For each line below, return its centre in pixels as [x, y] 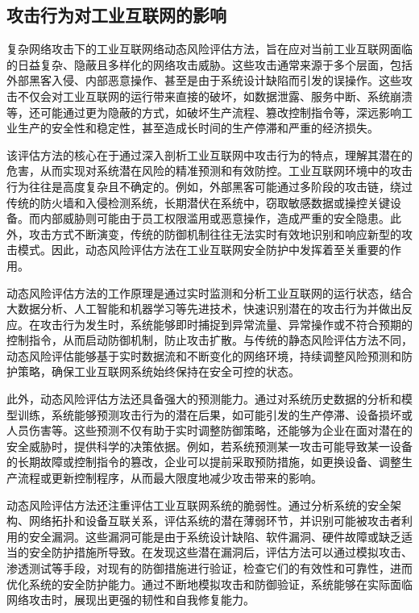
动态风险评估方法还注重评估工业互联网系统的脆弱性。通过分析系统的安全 [198, 505]
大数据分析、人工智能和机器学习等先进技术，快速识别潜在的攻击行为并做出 [204, 309]
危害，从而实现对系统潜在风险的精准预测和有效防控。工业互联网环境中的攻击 [209, 171]
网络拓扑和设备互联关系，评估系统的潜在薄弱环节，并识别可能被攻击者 [215, 521]
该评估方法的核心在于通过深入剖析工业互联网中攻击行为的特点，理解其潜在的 [209, 154]
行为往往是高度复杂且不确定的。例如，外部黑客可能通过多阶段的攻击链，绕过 [209, 186]
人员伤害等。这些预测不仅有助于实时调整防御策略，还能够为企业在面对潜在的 [209, 430]
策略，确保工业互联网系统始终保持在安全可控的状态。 [158, 371]
